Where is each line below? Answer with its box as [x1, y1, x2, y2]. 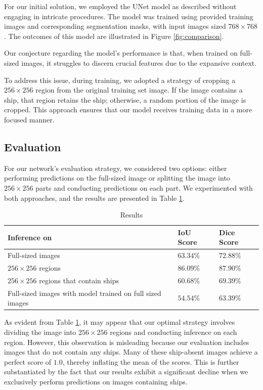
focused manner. [4, 114, 55, 124]
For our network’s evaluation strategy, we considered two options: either [4, 162, 227, 173]
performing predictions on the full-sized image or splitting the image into [4, 172, 230, 183]
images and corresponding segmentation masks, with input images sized [4, 21, 226, 31]
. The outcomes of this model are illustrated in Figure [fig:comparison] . [4, 30, 224, 41]
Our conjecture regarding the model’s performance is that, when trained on [4, 48, 238, 58]
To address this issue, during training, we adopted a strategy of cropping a [4, 74, 236, 85]
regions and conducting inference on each [110, 326, 237, 337]
